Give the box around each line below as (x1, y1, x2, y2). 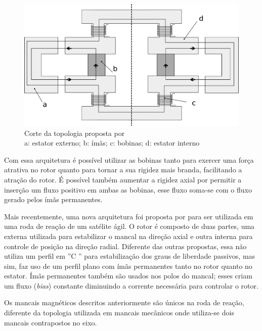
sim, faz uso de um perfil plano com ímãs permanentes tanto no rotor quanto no (4, 260, 252, 271)
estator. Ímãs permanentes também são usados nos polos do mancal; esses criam (4, 270, 252, 281)
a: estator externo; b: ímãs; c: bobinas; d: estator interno (24, 137, 200, 148)
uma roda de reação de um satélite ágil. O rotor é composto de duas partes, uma (4, 221, 255, 231)
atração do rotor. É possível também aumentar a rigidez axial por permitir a (4, 174, 242, 184)
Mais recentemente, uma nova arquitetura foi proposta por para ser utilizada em (4, 211, 253, 221)
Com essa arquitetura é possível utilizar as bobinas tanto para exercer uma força (4, 154, 254, 165)
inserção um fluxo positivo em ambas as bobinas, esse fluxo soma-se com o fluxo (4, 184, 252, 195)
